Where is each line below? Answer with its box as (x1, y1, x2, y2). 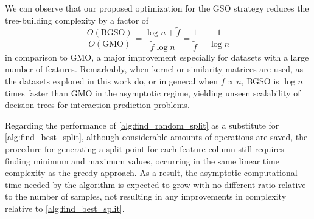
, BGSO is (241, 74, 279, 87)
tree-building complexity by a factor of (5, 13, 149, 26)
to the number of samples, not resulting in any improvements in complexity (5, 190, 287, 203)
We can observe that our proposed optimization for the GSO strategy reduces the (5, 2, 309, 14)
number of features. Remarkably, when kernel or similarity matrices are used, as (5, 62, 304, 75)
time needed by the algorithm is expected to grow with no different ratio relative (5, 178, 306, 190)
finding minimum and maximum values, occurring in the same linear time (5, 154, 279, 167)
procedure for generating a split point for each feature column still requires (5, 142, 284, 155)
